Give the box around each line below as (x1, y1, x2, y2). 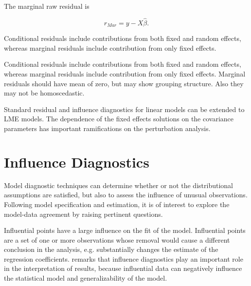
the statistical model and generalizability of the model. (4, 273, 167, 283)
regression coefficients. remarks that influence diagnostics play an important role (4, 253, 243, 264)
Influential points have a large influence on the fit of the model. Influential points (4, 225, 246, 235)
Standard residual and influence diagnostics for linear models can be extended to (4, 104, 245, 114)
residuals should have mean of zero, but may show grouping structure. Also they (4, 78, 244, 88)
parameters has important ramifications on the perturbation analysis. (4, 123, 211, 133)
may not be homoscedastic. (4, 88, 85, 98)
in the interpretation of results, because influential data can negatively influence (4, 263, 242, 273)
